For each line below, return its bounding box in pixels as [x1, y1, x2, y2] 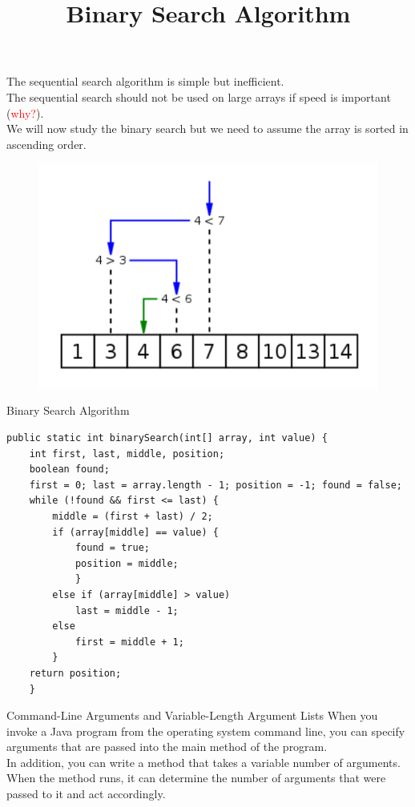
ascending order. [6, 135, 87, 152]
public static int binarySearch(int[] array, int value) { [6, 432, 328, 444]
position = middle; [75, 557, 179, 569]
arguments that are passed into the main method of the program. [6, 738, 328, 755]
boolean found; [29, 464, 110, 476]
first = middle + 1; [75, 636, 184, 648]
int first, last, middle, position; [29, 448, 225, 460]
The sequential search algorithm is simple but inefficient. [6, 73, 284, 90]
